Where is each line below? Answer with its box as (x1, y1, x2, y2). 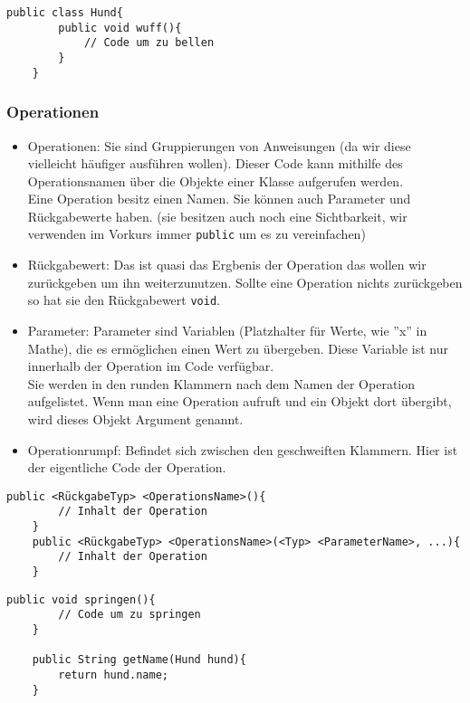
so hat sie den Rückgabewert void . (27, 290, 220, 309)
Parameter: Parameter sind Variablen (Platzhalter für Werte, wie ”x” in (27, 320, 427, 339)
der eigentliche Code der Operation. (27, 458, 226, 477)
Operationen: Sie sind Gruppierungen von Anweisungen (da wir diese (27, 136, 411, 155)
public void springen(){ (6, 593, 156, 606)
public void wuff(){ (58, 21, 182, 34)
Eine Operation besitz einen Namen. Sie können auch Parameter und (27, 189, 411, 208)
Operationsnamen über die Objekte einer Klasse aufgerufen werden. (27, 171, 404, 190)
